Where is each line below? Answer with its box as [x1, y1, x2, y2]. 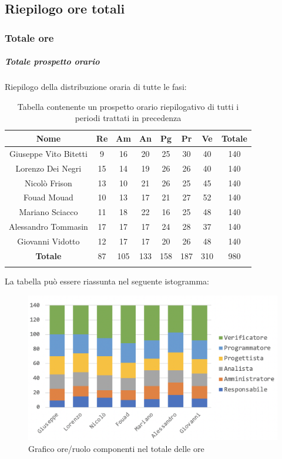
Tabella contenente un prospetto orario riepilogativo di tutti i [17, 100, 239, 112]
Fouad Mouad [23, 191, 73, 203]
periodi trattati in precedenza [75, 112, 182, 124]
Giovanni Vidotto [17, 234, 80, 247]
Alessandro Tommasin [9, 220, 88, 233]
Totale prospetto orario [5, 55, 100, 68]
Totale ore [5, 30, 54, 45]
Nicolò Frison [25, 176, 72, 189]
